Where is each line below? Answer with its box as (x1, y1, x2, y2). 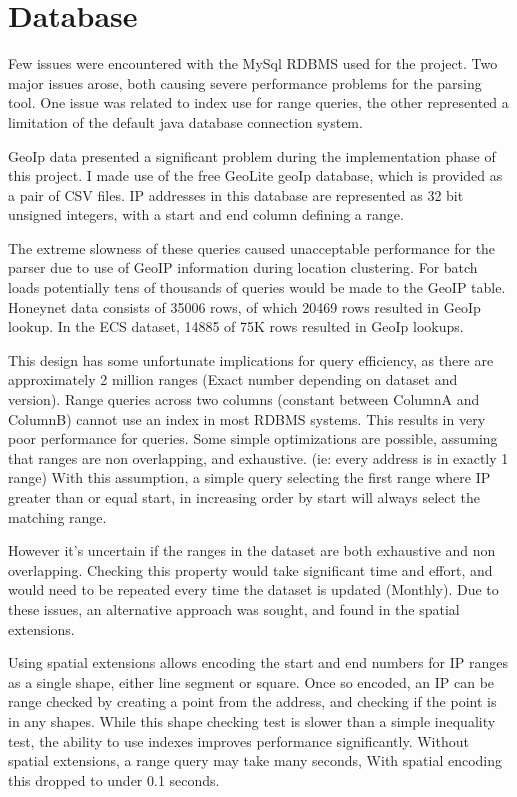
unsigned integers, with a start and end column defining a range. (8, 204, 404, 225)
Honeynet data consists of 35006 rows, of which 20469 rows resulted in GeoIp (8, 296, 481, 317)
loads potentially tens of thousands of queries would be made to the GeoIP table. (8, 277, 506, 298)
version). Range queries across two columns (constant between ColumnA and (8, 389, 480, 410)
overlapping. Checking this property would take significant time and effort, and (8, 559, 493, 580)
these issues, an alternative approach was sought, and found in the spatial (8, 598, 460, 619)
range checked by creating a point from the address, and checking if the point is (8, 691, 497, 712)
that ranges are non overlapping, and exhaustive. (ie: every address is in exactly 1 (8, 447, 509, 468)
